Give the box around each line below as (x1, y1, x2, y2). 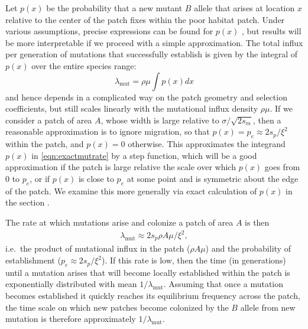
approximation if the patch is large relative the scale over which (5, 161, 236, 173)
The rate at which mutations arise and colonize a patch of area (5, 216, 234, 228)
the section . (5, 196, 50, 209)
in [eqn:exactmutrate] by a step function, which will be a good (31, 149, 257, 161)
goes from (264, 161, 300, 173)
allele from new (240, 301, 296, 313)
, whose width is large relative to (100, 113, 219, 126)
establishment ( (5, 254, 61, 266)
